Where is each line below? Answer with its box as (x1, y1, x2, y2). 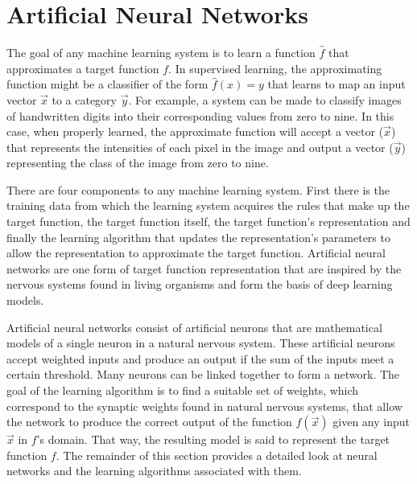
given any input (332, 413, 410, 430)
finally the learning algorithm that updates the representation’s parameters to (6, 228, 390, 245)
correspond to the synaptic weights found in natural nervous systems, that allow (6, 397, 403, 414)
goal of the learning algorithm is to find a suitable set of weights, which (6, 382, 359, 398)
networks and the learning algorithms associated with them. (6, 462, 302, 479)
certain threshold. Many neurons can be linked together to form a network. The (6, 366, 400, 383)
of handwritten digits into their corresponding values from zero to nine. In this (6, 107, 394, 124)
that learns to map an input (267, 76, 406, 92)
